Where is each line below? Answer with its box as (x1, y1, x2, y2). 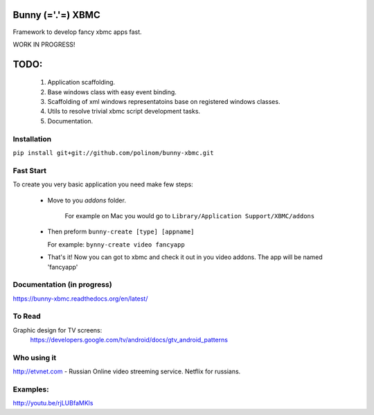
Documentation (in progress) (12, 280, 112, 290)
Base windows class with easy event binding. (47, 87, 177, 96)
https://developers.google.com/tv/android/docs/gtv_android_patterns (30, 336, 229, 344)
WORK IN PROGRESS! (12, 40, 75, 48)
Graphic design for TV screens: (12, 326, 103, 334)
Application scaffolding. (47, 78, 116, 87)
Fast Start (12, 166, 47, 175)
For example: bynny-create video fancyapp (47, 240, 185, 249)
